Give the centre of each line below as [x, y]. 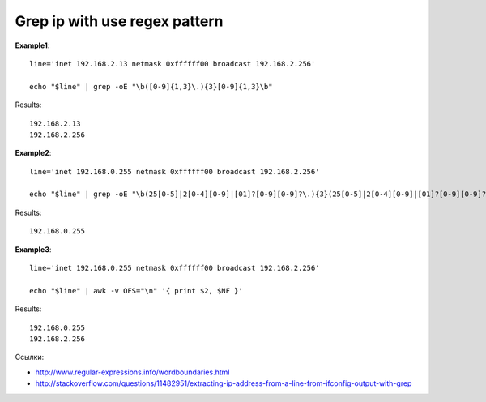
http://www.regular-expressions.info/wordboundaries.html [132, 372]
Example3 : [33, 249]
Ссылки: [30, 357]
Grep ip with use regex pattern [119, 21]
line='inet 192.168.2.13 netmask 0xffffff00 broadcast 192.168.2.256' [173, 64]
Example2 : [33, 153]
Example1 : [32, 45]
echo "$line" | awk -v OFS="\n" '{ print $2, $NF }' [136, 291]
